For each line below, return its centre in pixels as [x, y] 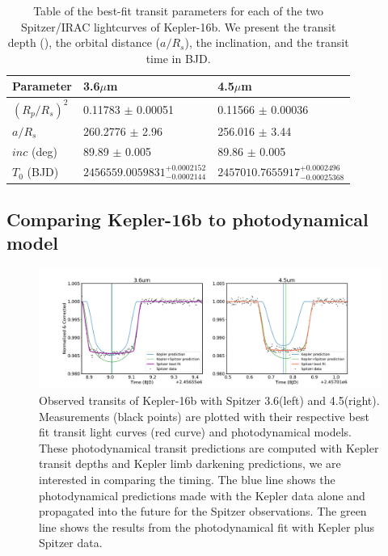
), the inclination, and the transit [267, 42]
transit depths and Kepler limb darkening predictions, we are [190, 463]
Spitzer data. [71, 543]
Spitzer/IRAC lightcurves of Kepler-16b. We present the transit [178, 26]
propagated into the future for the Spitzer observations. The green [203, 511]
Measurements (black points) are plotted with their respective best [204, 416]
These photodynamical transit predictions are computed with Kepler [209, 447]
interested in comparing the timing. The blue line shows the [187, 479]
